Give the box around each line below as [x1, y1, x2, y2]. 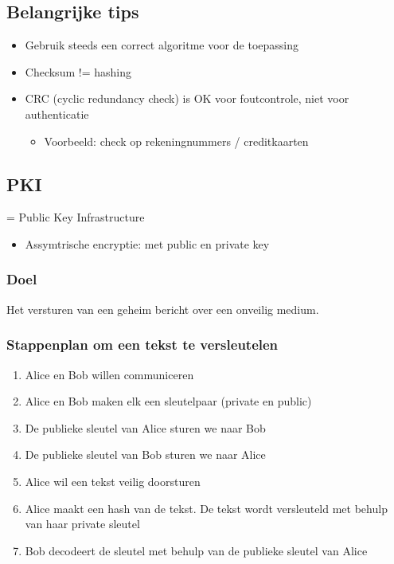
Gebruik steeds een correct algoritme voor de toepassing [25, 37, 298, 53]
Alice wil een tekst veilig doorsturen [25, 472, 201, 489]
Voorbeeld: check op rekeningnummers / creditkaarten [44, 132, 309, 149]
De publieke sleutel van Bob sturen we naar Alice [25, 446, 266, 463]
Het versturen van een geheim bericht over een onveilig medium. [6, 300, 319, 317]
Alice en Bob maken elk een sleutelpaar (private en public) [25, 393, 312, 409]
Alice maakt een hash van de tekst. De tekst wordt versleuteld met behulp [25, 499, 388, 516]
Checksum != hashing [25, 63, 131, 80]
